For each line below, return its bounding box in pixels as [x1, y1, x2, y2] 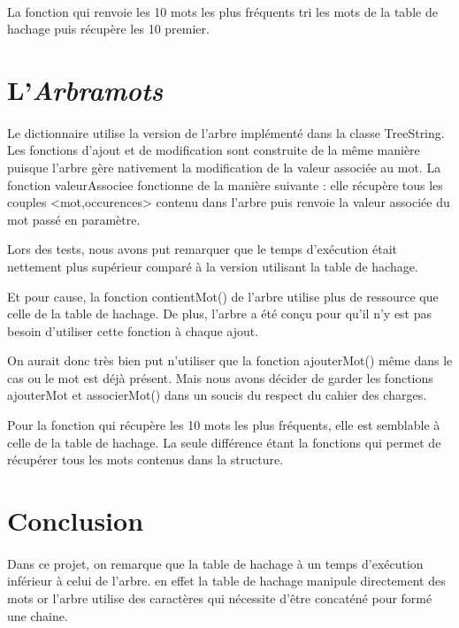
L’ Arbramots [7, 71, 164, 108]
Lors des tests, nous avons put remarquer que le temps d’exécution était [7, 240, 398, 258]
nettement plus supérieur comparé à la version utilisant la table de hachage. [7, 257, 418, 275]
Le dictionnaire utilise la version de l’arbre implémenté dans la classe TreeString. [7, 123, 445, 142]
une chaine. [7, 606, 68, 624]
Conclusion [7, 502, 144, 539]
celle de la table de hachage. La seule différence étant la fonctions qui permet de [7, 433, 441, 451]
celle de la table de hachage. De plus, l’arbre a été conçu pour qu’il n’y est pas [7, 304, 432, 323]
